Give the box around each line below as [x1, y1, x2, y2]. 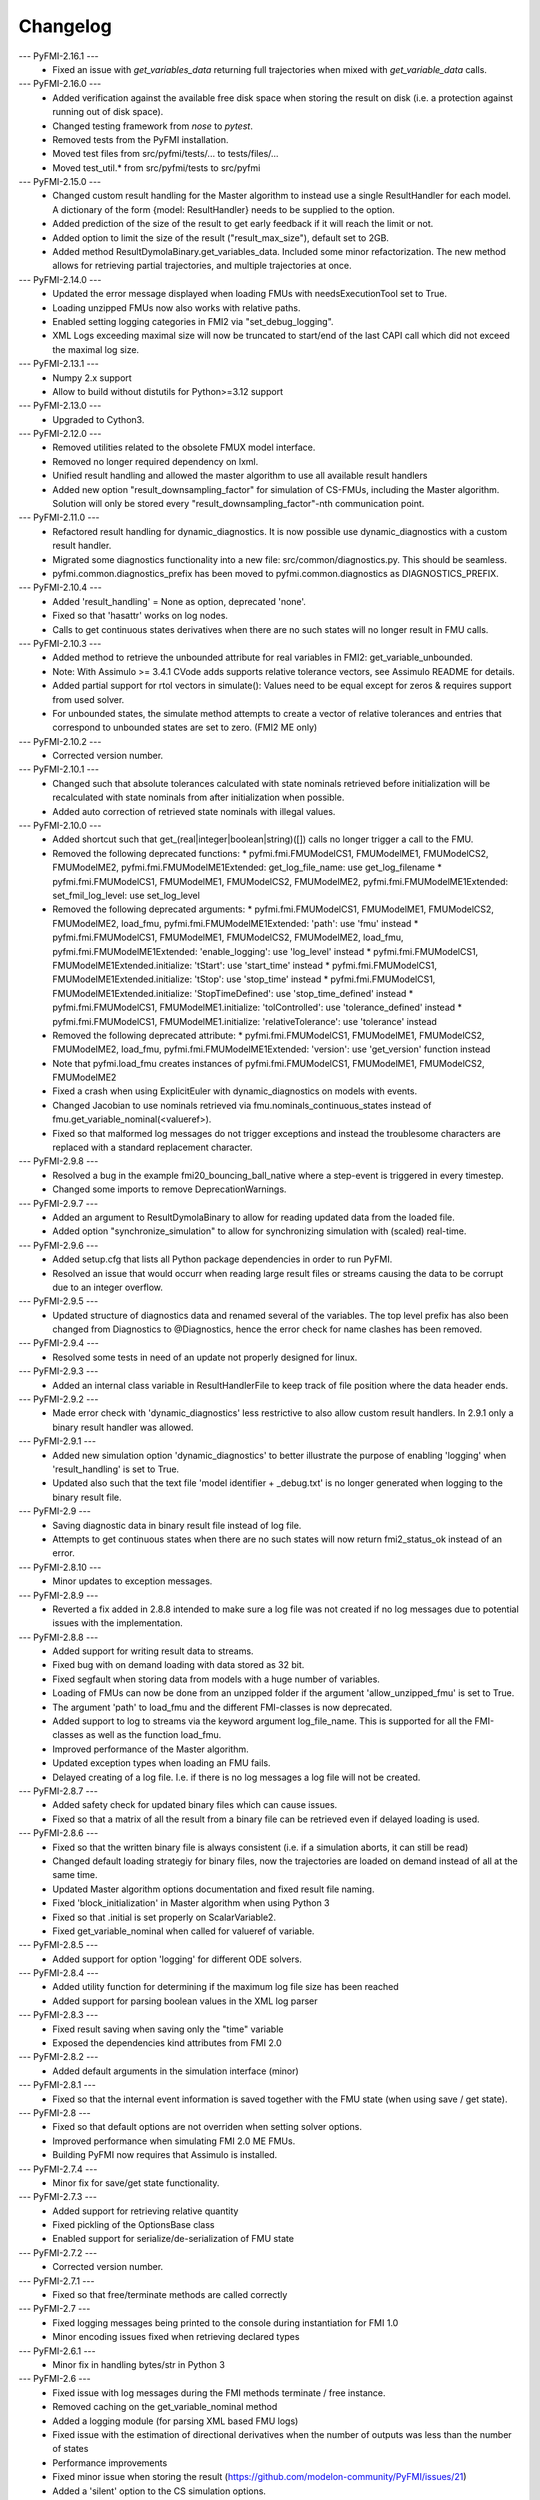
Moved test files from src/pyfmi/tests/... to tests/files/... [52, 148, 279, 160]
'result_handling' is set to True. [52, 1463, 180, 1475]
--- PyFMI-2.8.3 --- [18, 2009, 99, 2021]
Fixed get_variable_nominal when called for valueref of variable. [52, 1925, 315, 1937]
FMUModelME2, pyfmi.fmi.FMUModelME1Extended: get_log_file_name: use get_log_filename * [52, 861, 442, 874]
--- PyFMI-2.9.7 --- [18, 1197, 99, 1209]
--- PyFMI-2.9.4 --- [18, 1337, 99, 1349]
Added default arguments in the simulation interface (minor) [52, 2065, 299, 2077]
